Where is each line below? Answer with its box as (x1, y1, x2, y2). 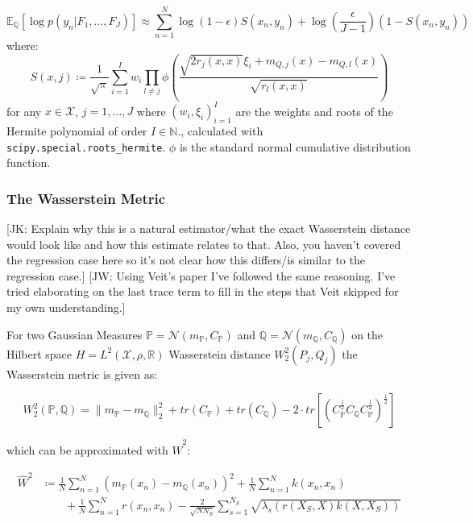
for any (6, 102, 42, 119)
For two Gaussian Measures (6, 326, 143, 342)
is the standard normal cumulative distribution (179, 138, 411, 155)
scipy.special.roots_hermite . (6, 138, 166, 155)
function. (6, 154, 51, 171)
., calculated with (177, 122, 263, 139)
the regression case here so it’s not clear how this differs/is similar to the (6, 251, 365, 268)
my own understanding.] (6, 299, 126, 316)
